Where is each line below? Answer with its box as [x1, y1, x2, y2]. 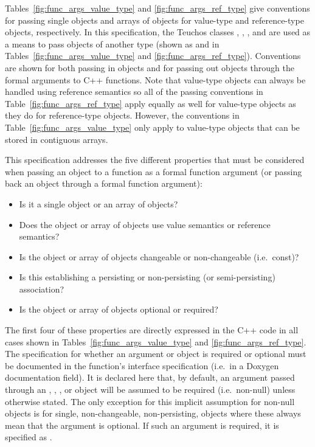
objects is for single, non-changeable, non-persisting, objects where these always [5, 407, 301, 420]
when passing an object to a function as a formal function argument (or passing [5, 165, 302, 178]
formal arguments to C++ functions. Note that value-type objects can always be [5, 73, 306, 86]
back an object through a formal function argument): [5, 177, 202, 190]
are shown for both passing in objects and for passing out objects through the [5, 61, 294, 74]
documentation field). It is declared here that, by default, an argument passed [5, 371, 295, 384]
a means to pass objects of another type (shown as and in [5, 37, 220, 50]
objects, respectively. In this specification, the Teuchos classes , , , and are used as [5, 26, 311, 38]
